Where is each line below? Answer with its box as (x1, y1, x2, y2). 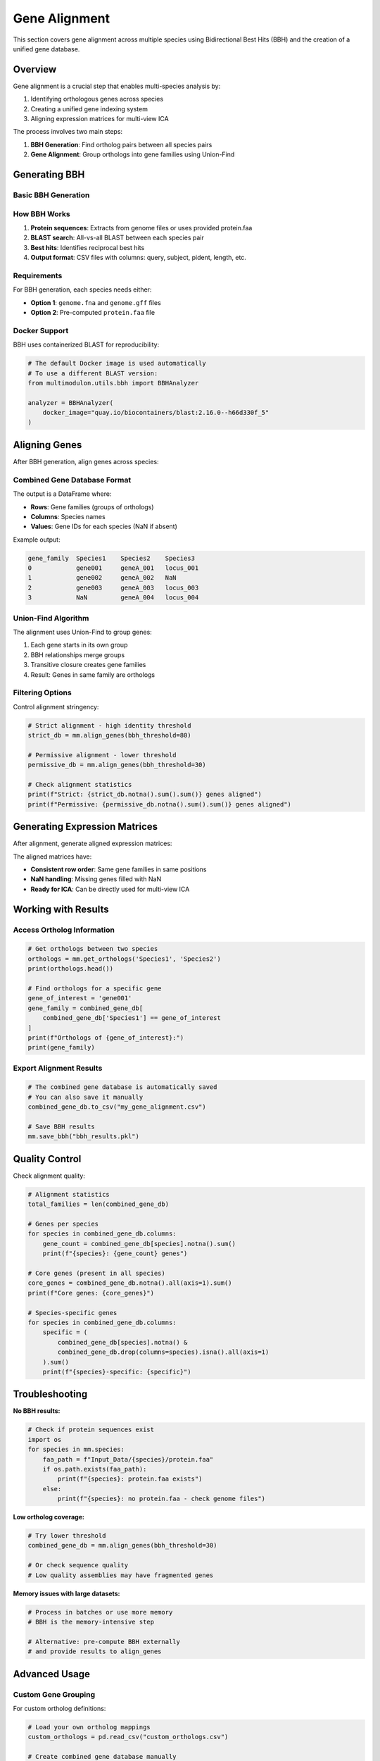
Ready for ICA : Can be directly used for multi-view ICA (30, 885, 190, 893)
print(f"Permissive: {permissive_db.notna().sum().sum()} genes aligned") (27, 800, 292, 808)
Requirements (13, 270, 63, 280)
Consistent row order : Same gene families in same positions (30, 865, 207, 873)
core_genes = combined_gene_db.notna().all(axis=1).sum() (27, 1279, 232, 1287)
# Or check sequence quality (27, 1561, 129, 1569)
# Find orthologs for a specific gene (27, 984, 162, 992)
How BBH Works (13, 209, 70, 218)
